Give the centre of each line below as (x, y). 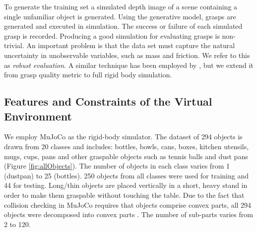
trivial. (14, 45)
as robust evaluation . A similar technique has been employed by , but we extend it (129, 65)
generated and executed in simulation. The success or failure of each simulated (123, 26)
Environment (38, 116)
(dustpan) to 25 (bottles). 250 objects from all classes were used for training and (127, 175)
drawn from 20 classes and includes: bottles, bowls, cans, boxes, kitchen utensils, (127, 146)
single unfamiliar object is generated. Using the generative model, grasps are (120, 16)
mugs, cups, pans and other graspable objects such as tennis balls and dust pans (126, 156)
